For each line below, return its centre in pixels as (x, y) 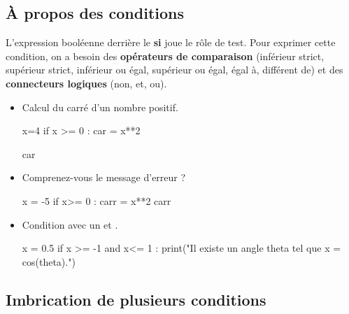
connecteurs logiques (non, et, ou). (86, 83)
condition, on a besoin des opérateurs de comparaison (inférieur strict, (165, 56)
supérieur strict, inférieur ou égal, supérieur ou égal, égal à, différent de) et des (174, 70)
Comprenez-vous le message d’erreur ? (104, 177)
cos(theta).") (49, 261)
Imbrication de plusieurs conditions (136, 299)
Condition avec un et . (70, 224)
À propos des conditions (95, 13)
